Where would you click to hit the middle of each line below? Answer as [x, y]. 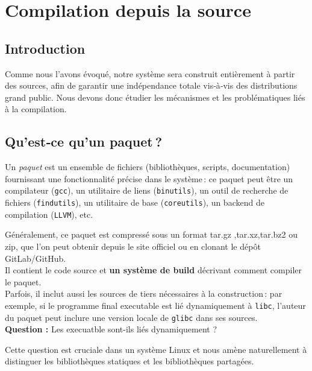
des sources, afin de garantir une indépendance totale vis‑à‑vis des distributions [151, 85]
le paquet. [23, 281]
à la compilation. [36, 109]
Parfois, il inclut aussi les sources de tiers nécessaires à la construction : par [144, 293]
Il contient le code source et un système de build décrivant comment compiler [154, 270]
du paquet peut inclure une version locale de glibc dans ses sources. [131, 317]
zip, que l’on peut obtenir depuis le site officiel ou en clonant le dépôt [133, 246]
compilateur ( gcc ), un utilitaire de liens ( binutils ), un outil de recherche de [147, 190]
